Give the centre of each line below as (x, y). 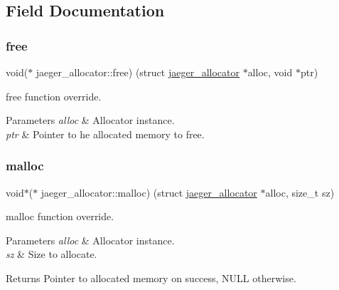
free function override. (54, 96)
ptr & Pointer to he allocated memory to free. (105, 134)
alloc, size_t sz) (300, 192)
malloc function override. (60, 216)
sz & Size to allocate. (52, 254)
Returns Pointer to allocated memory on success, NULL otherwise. (151, 278)
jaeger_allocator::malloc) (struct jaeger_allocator (149, 192)
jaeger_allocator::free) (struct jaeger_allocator (138, 72)
